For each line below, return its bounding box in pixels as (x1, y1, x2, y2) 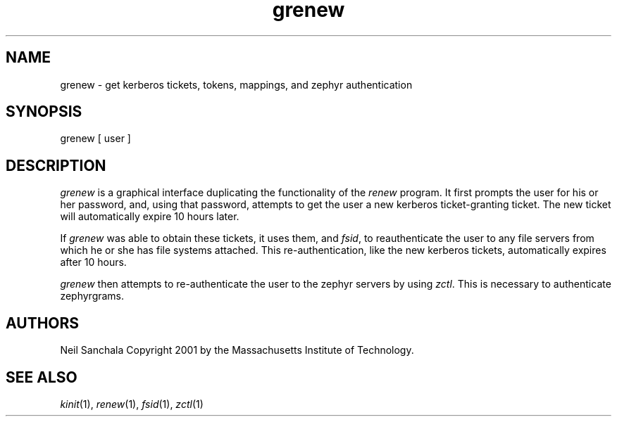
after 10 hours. (60, 256, 127, 269)
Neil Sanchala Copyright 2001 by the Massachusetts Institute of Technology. (60, 344, 414, 357)
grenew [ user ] (60, 132, 131, 145)
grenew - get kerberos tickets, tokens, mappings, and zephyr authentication (60, 78, 413, 91)
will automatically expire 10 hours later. (60, 210, 239, 223)
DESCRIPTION (6, 156, 106, 174)
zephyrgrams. (60, 290, 125, 302)
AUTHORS (6, 314, 80, 332)
